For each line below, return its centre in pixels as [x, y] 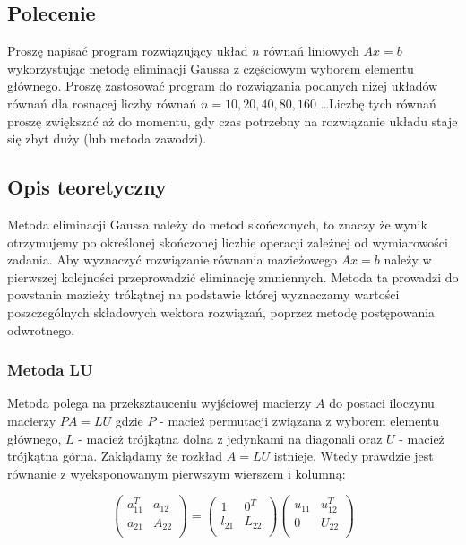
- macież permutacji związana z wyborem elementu [300, 420]
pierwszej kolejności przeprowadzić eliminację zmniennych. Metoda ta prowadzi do [233, 277]
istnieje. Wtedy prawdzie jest [354, 456]
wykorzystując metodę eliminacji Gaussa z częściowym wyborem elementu [211, 68]
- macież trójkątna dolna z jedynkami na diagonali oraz [230, 438]
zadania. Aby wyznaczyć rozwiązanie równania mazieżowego [172, 260]
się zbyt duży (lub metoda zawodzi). [107, 138]
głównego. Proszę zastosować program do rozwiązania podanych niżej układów [223, 86]
